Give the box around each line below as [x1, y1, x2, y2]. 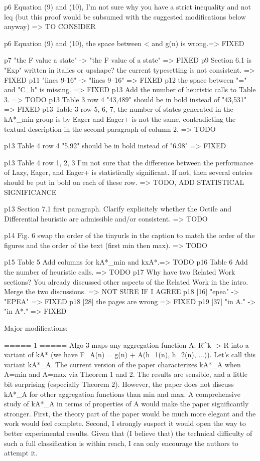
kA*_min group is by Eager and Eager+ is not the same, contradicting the [4, 113, 236, 124]
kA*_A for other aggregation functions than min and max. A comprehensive [4, 388, 240, 399]
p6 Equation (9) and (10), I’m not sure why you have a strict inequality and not [4, 2, 251, 12]
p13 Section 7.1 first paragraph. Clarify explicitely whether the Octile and [4, 203, 231, 214]
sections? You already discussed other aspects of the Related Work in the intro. [4, 276, 248, 287]
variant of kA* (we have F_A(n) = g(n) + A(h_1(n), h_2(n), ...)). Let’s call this [4, 349, 256, 360]
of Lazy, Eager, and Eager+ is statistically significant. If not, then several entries [4, 167, 253, 177]
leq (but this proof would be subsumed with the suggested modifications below [4, 11, 246, 22]
